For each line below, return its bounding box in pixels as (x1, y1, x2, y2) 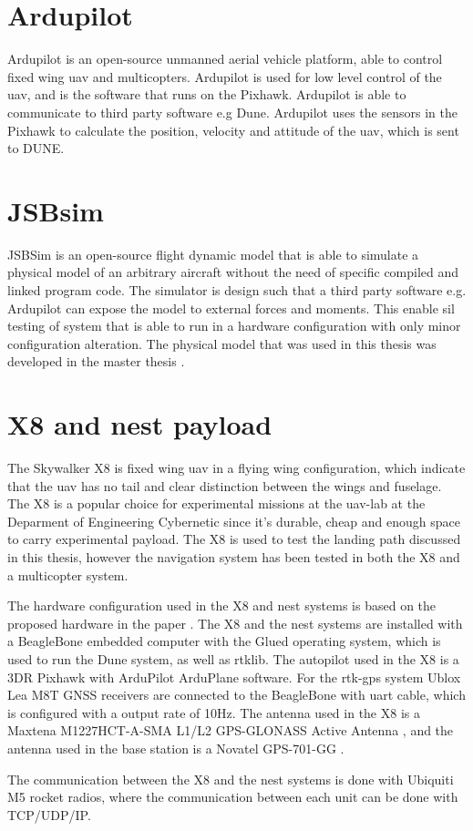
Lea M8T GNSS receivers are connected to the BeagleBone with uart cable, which (7, 685, 466, 704)
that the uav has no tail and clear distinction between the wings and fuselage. (7, 476, 442, 495)
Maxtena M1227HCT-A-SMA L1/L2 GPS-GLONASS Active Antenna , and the (7, 721, 454, 740)
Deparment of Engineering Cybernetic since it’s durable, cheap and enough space (7, 511, 461, 530)
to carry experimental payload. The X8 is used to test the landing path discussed (7, 529, 461, 549)
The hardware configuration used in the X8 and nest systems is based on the (7, 596, 437, 615)
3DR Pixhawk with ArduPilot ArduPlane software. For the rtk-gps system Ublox (7, 667, 461, 686)
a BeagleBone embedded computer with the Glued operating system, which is (7, 631, 441, 651)
